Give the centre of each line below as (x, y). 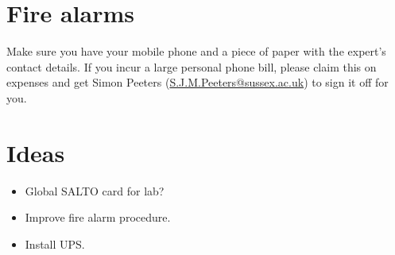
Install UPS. (55, 243)
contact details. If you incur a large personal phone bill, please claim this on (192, 66)
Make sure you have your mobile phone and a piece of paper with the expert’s (196, 51)
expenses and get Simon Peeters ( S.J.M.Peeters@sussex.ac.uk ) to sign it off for (197, 82)
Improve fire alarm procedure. (98, 217)
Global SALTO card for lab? (95, 190)
